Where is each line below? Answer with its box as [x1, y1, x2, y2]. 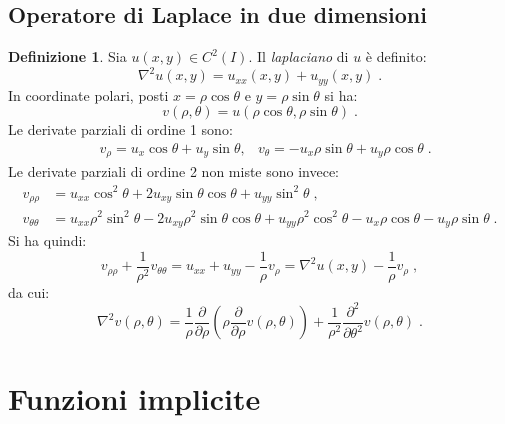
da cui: [8, 281, 50, 302]
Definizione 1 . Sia [8, 46, 127, 67]
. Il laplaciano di [248, 46, 349, 67]
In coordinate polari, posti [8, 84, 169, 105]
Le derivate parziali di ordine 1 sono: [8, 119, 233, 140]
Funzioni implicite [8, 378, 261, 419]
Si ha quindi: [8, 229, 87, 250]
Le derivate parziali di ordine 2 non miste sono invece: [8, 161, 340, 182]
